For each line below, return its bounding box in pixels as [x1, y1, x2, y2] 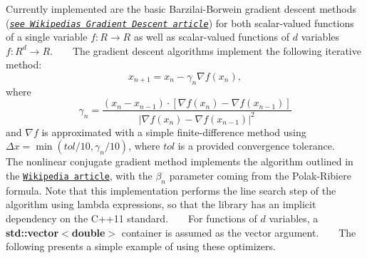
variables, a [269, 211, 319, 225]
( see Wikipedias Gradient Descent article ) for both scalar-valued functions [6, 15, 354, 30]
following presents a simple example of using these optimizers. [6, 239, 276, 254]
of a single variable [6, 29, 88, 44]
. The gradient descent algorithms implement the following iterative [50, 43, 361, 58]
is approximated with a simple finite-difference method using [41, 124, 306, 139]
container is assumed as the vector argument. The [121, 225, 356, 239]
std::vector [6, 225, 59, 239]
